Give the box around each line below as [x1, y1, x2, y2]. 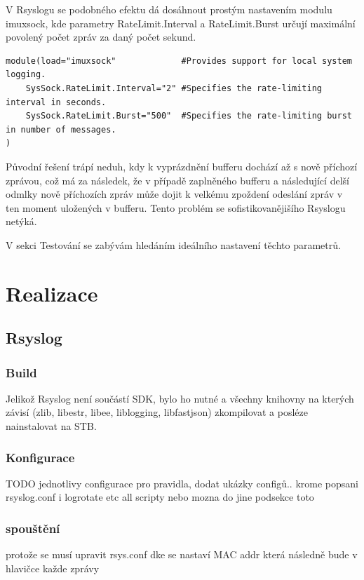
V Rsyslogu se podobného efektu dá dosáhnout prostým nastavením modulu [6, 2, 332, 16]
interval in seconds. [6, 97, 107, 107]
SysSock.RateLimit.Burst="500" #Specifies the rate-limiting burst [25, 111, 352, 121]
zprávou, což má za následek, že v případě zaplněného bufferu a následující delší [6, 173, 349, 187]
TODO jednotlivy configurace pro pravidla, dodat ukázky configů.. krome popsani [6, 476, 358, 490]
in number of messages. [6, 124, 116, 135]
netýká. [6, 214, 37, 229]
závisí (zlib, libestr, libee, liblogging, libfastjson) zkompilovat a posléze [6, 405, 308, 419]
